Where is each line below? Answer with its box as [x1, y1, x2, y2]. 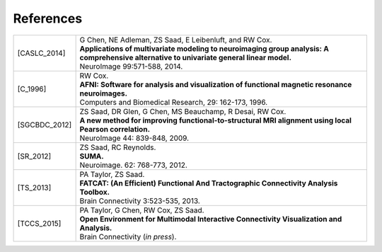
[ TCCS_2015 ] [17, 218, 62, 228]
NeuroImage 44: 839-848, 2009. [79, 133, 190, 143]
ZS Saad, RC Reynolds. [79, 142, 156, 152]
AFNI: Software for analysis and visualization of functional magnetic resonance [79, 79, 352, 89]
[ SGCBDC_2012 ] [17, 120, 72, 130]
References [13, 11, 83, 26]
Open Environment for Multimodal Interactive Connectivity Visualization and [79, 214, 342, 224]
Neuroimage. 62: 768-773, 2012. [79, 160, 187, 170]
